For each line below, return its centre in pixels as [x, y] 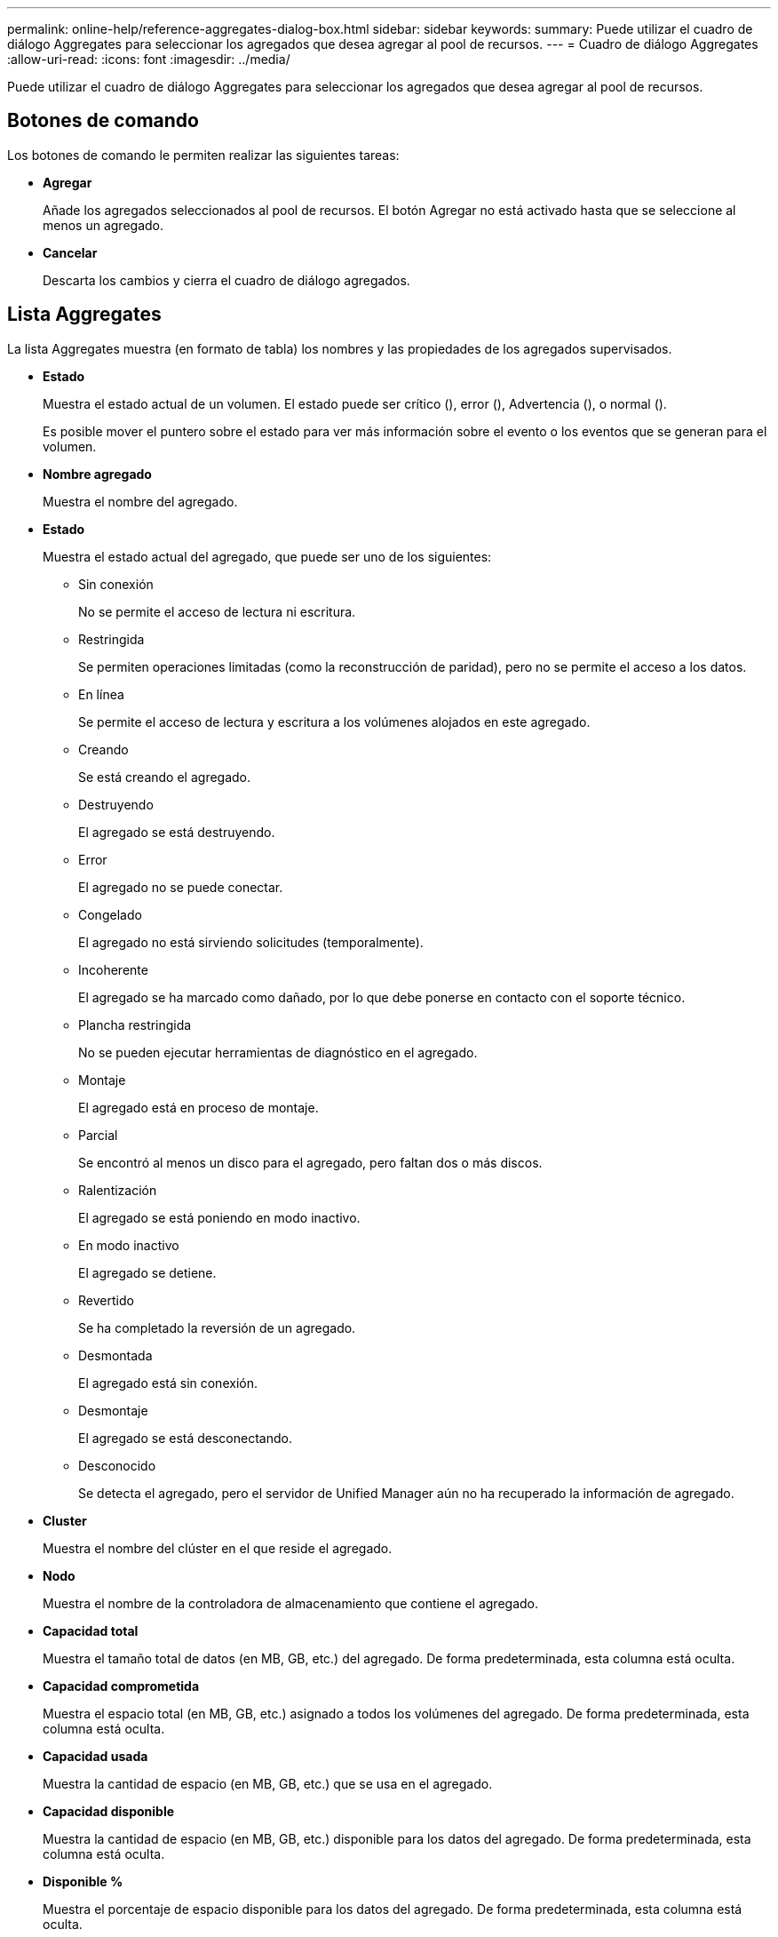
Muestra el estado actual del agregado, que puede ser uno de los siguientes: [267, 556]
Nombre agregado [97, 474]
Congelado [110, 914]
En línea [101, 694]
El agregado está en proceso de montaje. [198, 1107]
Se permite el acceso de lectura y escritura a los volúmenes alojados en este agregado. [334, 721]
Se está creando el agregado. [165, 777]
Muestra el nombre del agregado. [140, 501]
